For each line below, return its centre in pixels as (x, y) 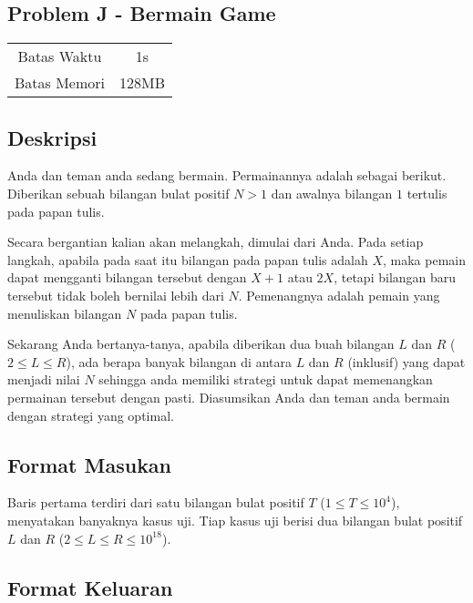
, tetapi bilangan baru (395, 277)
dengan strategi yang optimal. (91, 415)
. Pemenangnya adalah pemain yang (339, 295)
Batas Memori (60, 83)
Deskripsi (52, 137)
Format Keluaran (90, 587)
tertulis (427, 193)
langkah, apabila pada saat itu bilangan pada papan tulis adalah (188, 259)
